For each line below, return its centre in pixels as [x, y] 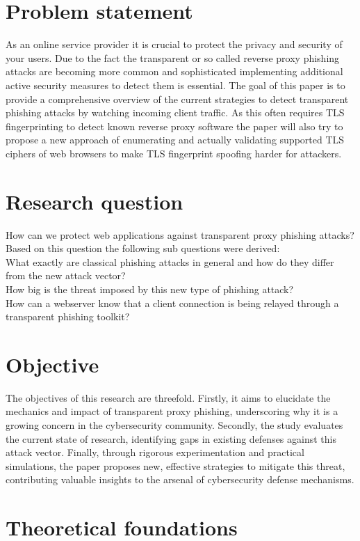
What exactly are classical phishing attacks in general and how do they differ [170, 261]
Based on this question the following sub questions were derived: [143, 248]
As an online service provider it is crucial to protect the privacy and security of [174, 44]
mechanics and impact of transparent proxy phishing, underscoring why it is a [172, 411]
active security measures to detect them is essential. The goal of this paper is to [175, 85]
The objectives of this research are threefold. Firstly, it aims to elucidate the [168, 397]
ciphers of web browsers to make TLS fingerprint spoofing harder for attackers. [174, 153]
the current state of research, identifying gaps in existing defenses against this [171, 438]
